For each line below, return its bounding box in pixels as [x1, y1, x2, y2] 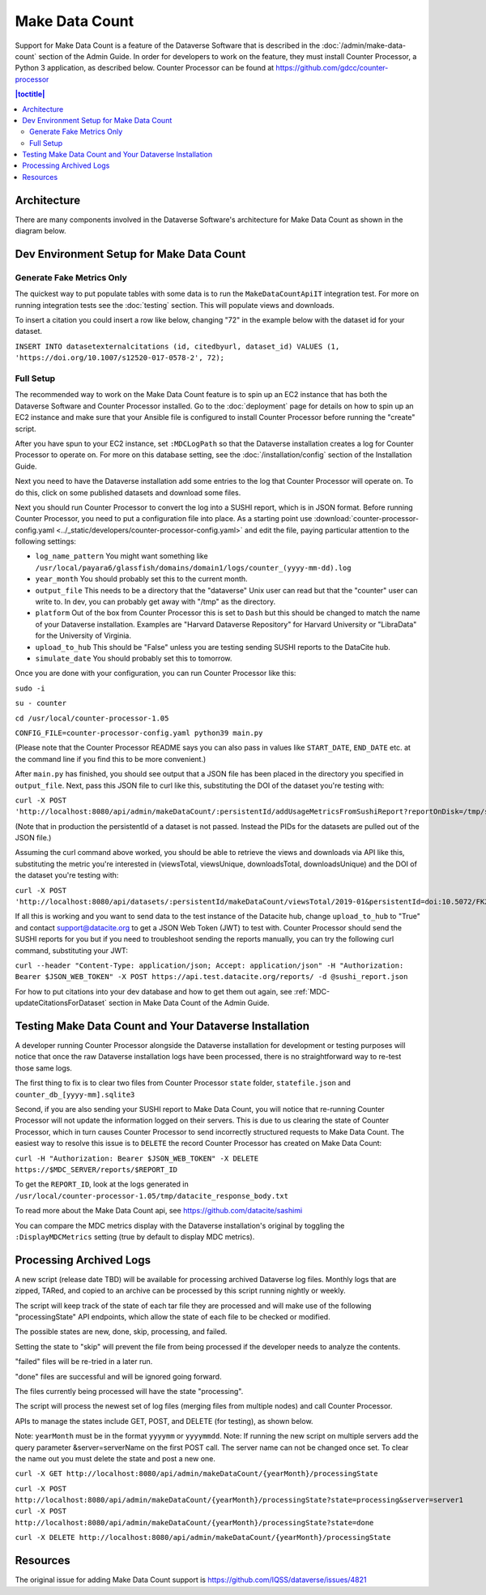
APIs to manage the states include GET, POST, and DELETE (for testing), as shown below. [15, 1416, 313, 1426]
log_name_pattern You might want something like [35, 551, 208, 561]
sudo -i [15, 683, 46, 693]
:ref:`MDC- [293, 986, 330, 996]
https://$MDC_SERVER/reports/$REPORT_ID [15, 1165, 178, 1174]
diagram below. [15, 226, 66, 236]
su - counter [15, 699, 67, 708]
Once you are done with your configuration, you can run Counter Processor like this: [15, 669, 296, 678]
